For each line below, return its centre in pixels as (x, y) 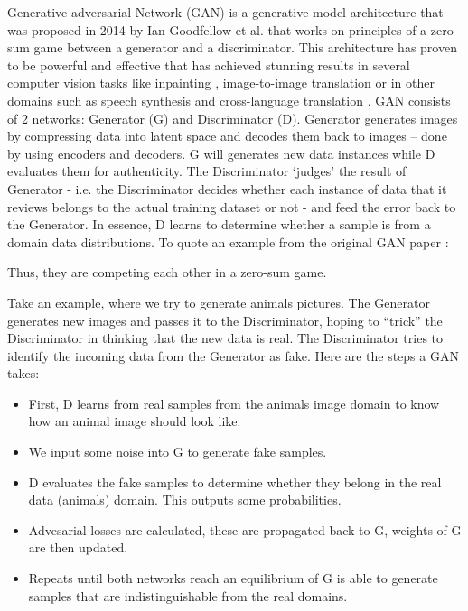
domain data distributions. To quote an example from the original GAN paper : (228, 241)
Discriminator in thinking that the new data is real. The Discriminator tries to (225, 338)
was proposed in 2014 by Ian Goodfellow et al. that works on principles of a (217, 29)
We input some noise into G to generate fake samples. (178, 452)
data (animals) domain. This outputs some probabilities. (185, 500)
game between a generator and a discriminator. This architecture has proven (245, 47)
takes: (23, 373)
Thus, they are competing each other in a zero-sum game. (167, 272)
